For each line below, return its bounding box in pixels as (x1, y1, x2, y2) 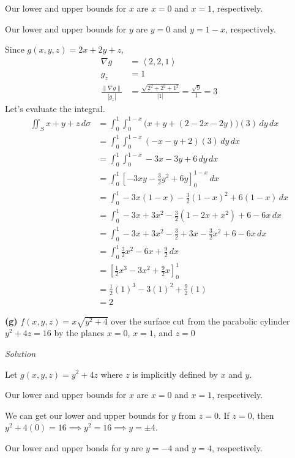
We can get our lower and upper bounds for (5, 408, 169, 421)
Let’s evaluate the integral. (5, 102, 105, 114)
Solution (5, 347, 36, 359)
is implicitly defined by (132, 367, 218, 380)
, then (252, 408, 274, 421)
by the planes (54, 326, 105, 339)
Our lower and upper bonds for (5, 441, 122, 454)
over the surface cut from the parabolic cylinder (111, 314, 290, 327)
